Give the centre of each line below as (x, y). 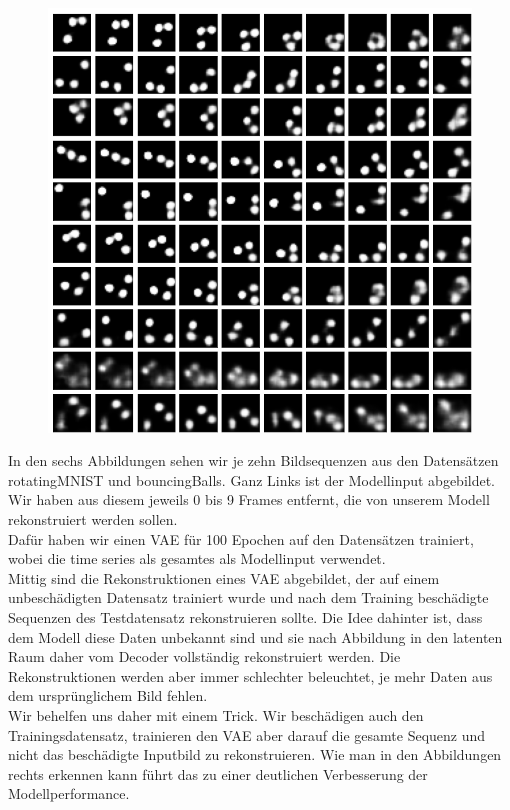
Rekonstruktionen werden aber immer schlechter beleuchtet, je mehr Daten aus (250, 675)
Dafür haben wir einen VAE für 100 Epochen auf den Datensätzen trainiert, (241, 538)
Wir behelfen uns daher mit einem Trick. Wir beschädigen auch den (216, 714)
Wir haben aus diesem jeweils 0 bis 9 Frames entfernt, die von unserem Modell (249, 499)
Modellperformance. (69, 793)
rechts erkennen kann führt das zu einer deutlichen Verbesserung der (218, 773)
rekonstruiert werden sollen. (93, 519)
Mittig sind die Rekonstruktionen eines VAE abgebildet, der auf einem (224, 577)
